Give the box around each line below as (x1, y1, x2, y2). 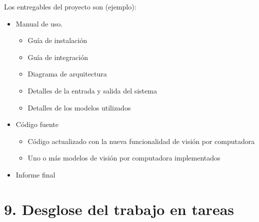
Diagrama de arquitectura (27, 68, 107, 79)
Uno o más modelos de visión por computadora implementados (27, 152, 220, 163)
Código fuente (15, 119, 58, 129)
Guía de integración (27, 51, 88, 62)
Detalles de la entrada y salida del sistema (27, 85, 157, 95)
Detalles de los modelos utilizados (27, 102, 131, 112)
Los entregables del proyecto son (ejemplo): (4, 1, 136, 11)
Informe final (15, 169, 55, 179)
